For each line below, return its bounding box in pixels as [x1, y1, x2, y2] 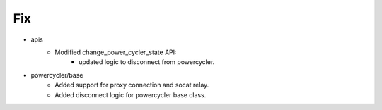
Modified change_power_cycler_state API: [54, 48, 177, 56]
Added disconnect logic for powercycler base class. [54, 90, 207, 99]
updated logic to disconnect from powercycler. [79, 58, 215, 66]
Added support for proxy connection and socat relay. [54, 81, 209, 90]
